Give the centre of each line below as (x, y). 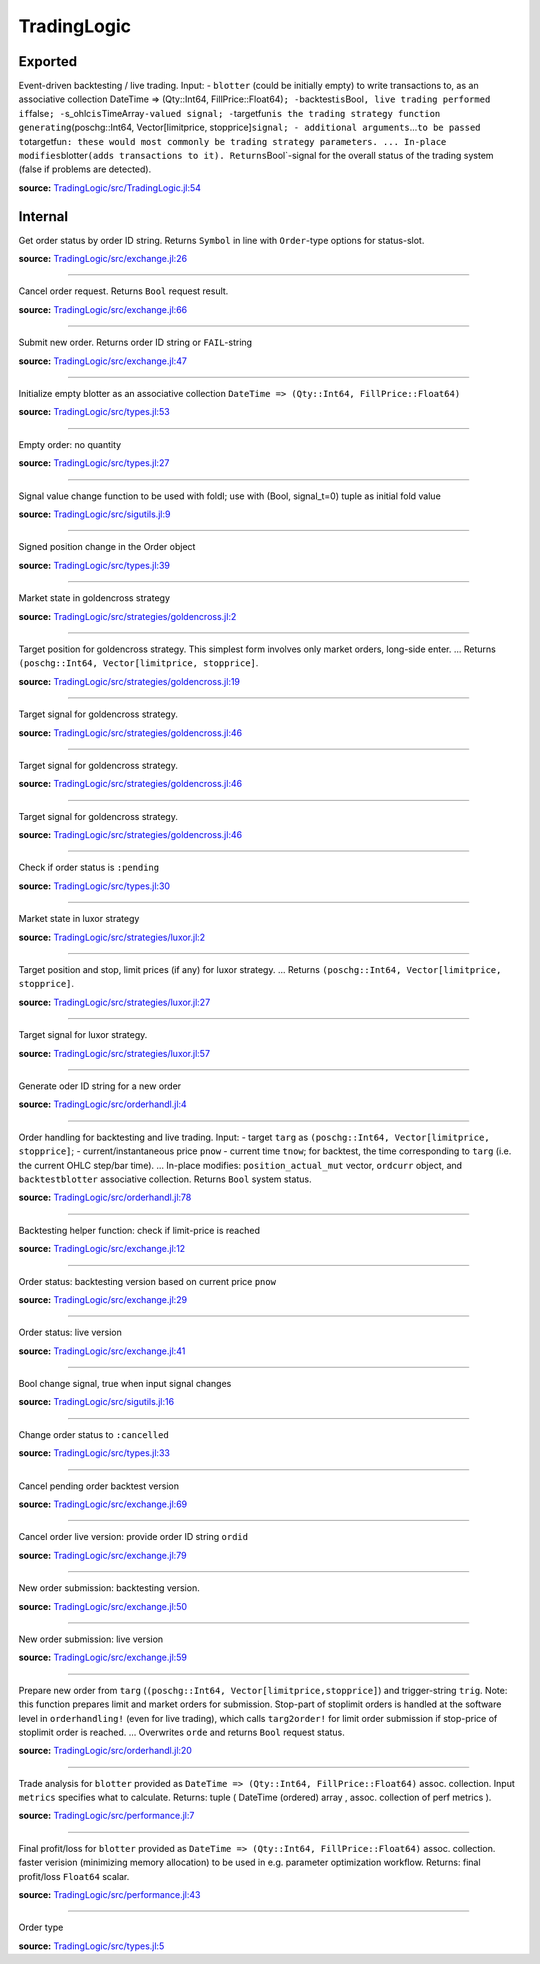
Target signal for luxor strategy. (83, 1035)
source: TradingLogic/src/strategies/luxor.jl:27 (114, 1002)
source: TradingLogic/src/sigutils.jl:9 (94, 514)
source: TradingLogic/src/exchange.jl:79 (102, 1555)
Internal (43, 216)
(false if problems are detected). (85, 169)
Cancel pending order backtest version (99, 1486)
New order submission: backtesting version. (109, 1588)
